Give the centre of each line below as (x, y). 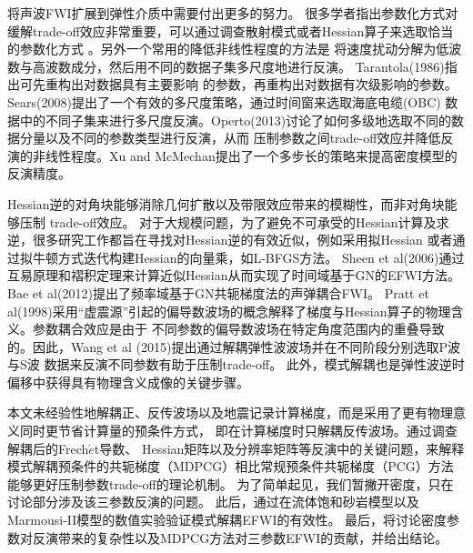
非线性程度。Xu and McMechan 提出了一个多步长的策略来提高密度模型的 (245, 155)
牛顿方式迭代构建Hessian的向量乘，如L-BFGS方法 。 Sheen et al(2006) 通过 (248, 257)
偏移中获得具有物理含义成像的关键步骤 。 (128, 382)
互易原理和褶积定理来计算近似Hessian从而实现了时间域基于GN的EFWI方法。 (234, 275)
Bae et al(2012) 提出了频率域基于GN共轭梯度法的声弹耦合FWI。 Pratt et (218, 292)
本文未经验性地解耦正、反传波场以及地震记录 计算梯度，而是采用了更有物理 (230, 412)
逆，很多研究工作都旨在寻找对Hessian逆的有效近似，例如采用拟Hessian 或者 (230, 240)
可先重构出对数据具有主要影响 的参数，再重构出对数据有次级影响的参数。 (238, 84)
